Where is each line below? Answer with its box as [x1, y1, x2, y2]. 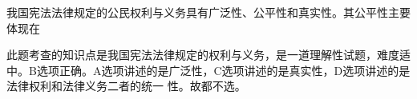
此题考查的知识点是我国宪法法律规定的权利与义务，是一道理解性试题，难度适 [6, 46, 411, 63]
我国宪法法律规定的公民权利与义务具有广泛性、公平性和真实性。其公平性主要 [6, 4, 411, 20]
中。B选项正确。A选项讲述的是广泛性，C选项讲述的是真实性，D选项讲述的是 [6, 61, 411, 78]
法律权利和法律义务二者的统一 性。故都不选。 [6, 77, 246, 94]
